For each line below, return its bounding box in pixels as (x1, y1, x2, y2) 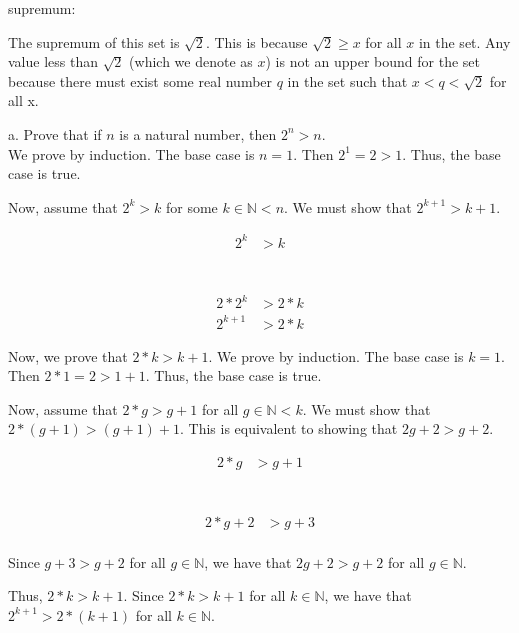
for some (165, 196, 218, 217)
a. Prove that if (8, 123, 102, 144)
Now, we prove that (8, 345, 128, 366)
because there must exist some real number (8, 70, 273, 91)
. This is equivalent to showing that (180, 418, 398, 439)
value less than (8, 51, 98, 72)
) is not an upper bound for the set (265, 51, 481, 72)
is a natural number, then (119, 123, 277, 144)
